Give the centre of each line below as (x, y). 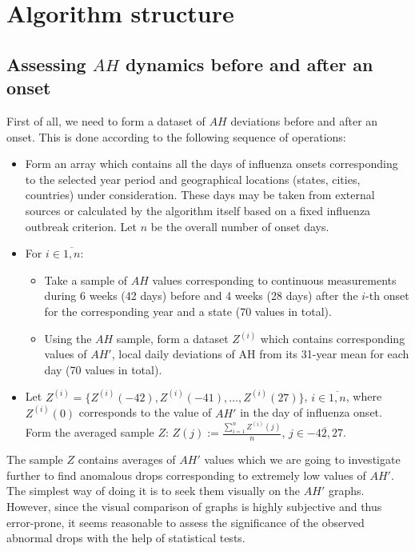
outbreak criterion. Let (81, 226)
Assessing (46, 64)
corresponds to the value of (145, 412)
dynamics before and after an (249, 64)
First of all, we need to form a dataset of (106, 120)
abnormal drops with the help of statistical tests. (126, 538)
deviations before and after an (304, 120)
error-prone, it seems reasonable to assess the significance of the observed (186, 522)
